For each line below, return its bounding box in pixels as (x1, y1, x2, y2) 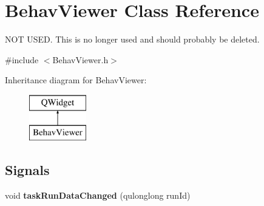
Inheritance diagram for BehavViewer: (5, 74, 147, 86)
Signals (5, 160, 50, 179)
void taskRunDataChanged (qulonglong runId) (5, 189, 191, 202)
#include (5, 53, 39, 66)
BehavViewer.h (52, 53, 109, 66)
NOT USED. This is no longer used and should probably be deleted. (5, 33, 260, 46)
